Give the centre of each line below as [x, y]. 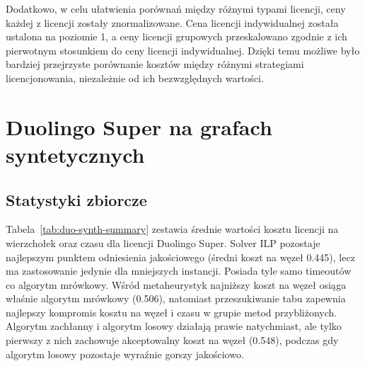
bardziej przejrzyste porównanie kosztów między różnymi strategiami [155, 64]
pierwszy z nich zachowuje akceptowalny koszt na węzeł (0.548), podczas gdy [172, 340]
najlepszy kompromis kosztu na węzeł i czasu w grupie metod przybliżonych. [172, 312]
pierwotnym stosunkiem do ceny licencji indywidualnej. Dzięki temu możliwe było [183, 50]
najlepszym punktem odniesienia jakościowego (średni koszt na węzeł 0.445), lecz [180, 257]
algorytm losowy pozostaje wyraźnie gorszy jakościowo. [125, 354]
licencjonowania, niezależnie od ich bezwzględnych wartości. [135, 78]
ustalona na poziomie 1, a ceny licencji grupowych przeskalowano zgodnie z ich [176, 36]
